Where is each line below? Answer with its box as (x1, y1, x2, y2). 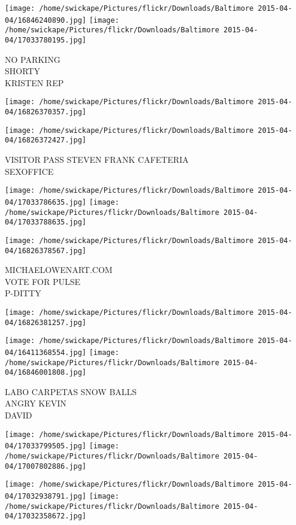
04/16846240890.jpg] (5, 16, 87, 25)
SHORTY (5, 65, 40, 77)
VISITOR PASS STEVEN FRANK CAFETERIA (5, 153, 189, 166)
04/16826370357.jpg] (5, 108, 87, 117)
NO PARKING (5, 53, 61, 65)
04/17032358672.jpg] (5, 512, 87, 521)
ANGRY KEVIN (5, 397, 67, 409)
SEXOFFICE (5, 165, 54, 177)
